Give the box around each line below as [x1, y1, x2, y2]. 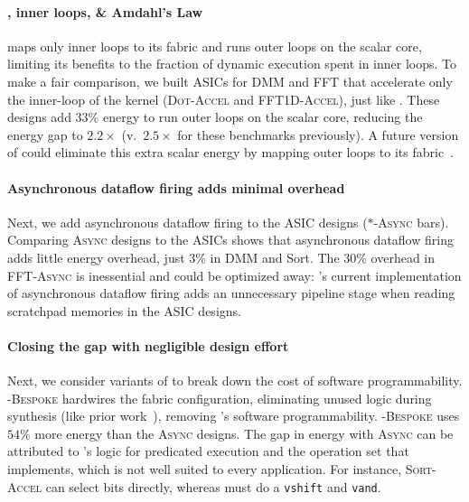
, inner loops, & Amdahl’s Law [7, 2, 203, 21]
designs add [7, 107, 71, 126]
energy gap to [7, 125, 83, 144]
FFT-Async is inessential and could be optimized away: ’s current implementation [7, 265, 462, 284]
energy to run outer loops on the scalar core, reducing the [102, 107, 423, 126]
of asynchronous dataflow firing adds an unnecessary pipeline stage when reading [7, 284, 455, 302]
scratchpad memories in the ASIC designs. [7, 301, 241, 320]
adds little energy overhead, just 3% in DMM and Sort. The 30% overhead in [7, 247, 436, 266]
